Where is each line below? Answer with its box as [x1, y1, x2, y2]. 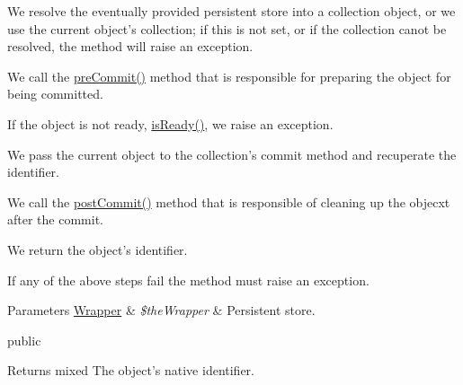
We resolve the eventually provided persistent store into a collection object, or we [7, 2, 456, 20]
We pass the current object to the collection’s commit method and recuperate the [7, 144, 457, 163]
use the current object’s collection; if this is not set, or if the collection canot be [7, 19, 447, 38]
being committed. [7, 84, 103, 103]
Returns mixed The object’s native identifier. [7, 361, 254, 380]
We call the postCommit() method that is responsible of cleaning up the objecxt [7, 192, 450, 211]
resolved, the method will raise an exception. [7, 37, 254, 56]
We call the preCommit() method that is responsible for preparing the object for [7, 66, 451, 85]
